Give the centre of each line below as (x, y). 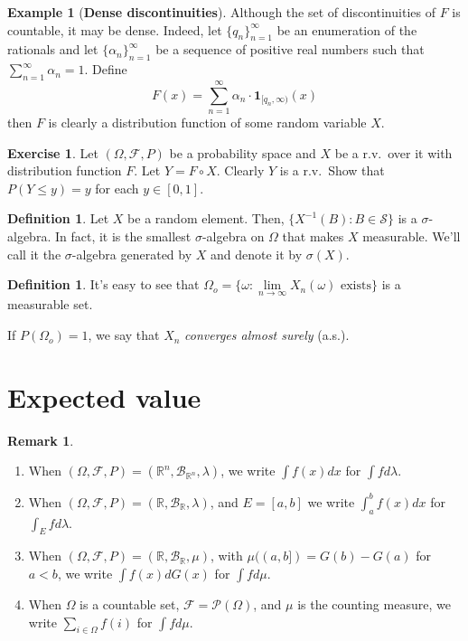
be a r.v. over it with (393, 152)
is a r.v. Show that (332, 170)
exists (356, 286)
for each (117, 188)
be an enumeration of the (347, 29)
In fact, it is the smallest (123, 236)
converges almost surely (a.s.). (267, 335)
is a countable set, (130, 604)
